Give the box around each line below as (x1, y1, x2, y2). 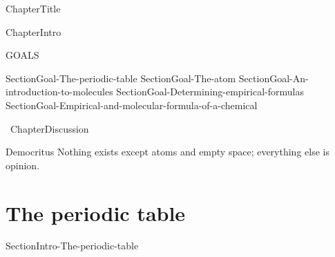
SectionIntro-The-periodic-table (6, 238, 139, 253)
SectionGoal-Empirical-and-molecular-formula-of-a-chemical (6, 97, 258, 112)
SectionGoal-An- (238, 70, 309, 85)
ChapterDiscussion (10, 121, 89, 135)
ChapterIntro (6, 24, 61, 39)
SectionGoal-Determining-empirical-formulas (116, 84, 304, 99)
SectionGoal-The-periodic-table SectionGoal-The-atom (6, 70, 236, 85)
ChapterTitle (6, 1, 61, 15)
